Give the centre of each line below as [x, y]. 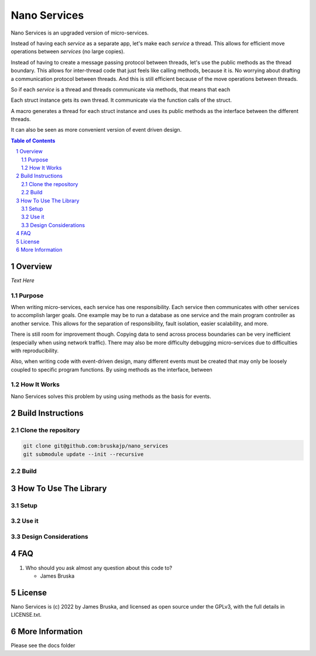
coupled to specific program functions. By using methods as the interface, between [112, 369]
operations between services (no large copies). [68, 51]
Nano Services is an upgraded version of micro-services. [80, 33]
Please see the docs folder [43, 645]
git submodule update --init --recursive [83, 454]
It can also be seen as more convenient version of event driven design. [96, 130]
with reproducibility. [35, 351]
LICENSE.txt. [26, 615]
